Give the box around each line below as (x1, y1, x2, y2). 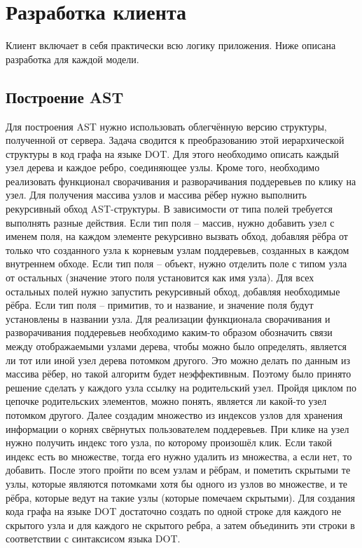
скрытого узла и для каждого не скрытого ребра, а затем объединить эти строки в (6, 517, 355, 532)
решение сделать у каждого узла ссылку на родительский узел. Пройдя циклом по (6, 380, 356, 394)
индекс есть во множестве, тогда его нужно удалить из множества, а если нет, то (6, 448, 352, 463)
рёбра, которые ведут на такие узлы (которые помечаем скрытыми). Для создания (6, 490, 356, 504)
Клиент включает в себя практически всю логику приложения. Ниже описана (6, 38, 336, 53)
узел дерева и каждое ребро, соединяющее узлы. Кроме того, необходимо (6, 160, 320, 175)
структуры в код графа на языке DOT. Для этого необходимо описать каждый (6, 146, 339, 161)
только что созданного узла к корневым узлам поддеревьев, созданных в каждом (6, 242, 349, 257)
